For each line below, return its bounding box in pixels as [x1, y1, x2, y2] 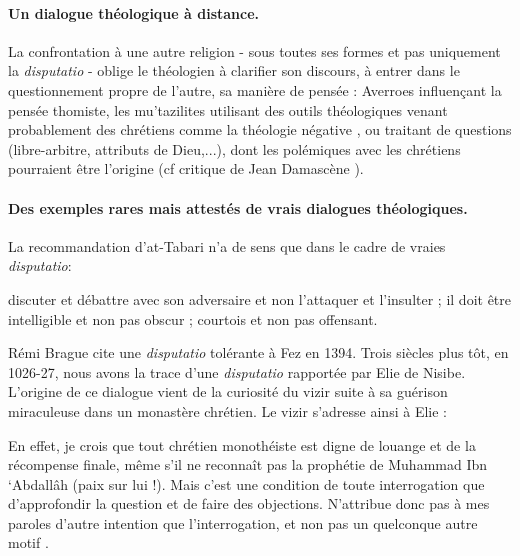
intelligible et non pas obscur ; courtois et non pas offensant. [8, 308, 378, 329]
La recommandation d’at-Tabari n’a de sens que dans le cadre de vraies [8, 235, 446, 256]
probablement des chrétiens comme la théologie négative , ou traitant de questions [8, 119, 512, 140]
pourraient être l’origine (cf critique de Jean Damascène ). [8, 158, 364, 179]
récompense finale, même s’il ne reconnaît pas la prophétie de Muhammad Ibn [8, 454, 488, 475]
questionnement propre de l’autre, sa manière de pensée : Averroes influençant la [8, 79, 502, 100]
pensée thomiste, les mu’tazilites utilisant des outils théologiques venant [8, 99, 448, 120]
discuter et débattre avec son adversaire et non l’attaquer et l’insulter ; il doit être [8, 288, 512, 309]
